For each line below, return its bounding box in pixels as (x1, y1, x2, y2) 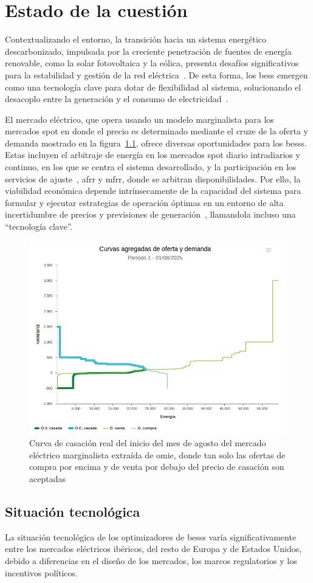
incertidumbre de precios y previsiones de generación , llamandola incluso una (5, 208, 296, 221)
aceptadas (29, 472, 66, 485)
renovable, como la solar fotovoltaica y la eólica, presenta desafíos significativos (5, 57, 299, 69)
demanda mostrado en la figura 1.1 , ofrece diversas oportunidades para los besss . (5, 136, 307, 149)
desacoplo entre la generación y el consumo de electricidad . (5, 92, 229, 105)
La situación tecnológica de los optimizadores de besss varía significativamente (5, 530, 297, 543)
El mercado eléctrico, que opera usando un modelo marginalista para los (5, 112, 274, 125)
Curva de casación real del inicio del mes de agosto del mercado (29, 436, 266, 449)
